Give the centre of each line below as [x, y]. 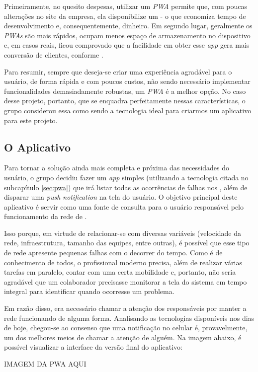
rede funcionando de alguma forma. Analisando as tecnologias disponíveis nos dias [129, 318]
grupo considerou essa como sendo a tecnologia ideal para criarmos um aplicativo [128, 110]
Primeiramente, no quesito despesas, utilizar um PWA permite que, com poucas [126, 6]
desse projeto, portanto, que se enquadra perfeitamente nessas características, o [125, 101]
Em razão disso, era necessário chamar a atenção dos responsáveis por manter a [125, 308]
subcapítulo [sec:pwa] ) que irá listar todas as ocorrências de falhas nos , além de [126, 187]
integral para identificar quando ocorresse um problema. [89, 291]
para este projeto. [31, 120]
